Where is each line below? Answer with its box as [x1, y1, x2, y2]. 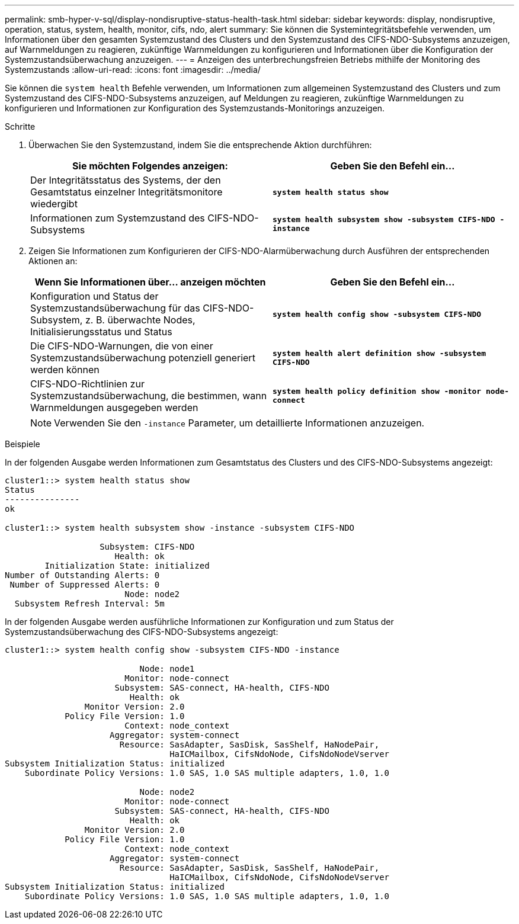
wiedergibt [30, 198, 78, 210]
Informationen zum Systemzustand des [30, 212, 205, 224]
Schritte [5, 121, 36, 131]
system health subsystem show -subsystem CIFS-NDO [273, 215, 495, 224]
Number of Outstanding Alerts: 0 [5, 570, 160, 580]
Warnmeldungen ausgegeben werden [30, 402, 198, 413]
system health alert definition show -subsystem [273, 349, 486, 358]
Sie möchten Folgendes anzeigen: [72, 160, 228, 172]
